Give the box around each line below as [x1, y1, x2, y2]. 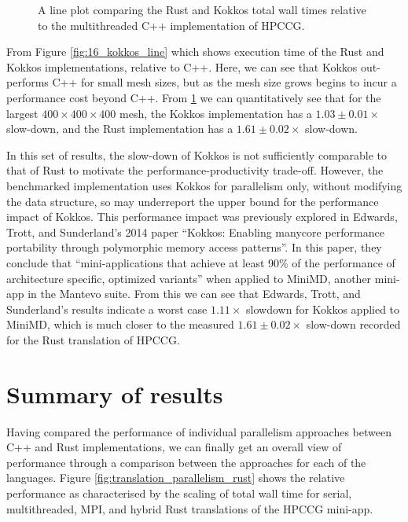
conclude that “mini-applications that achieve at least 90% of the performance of [6, 254, 395, 270]
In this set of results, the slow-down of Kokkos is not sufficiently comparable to [6, 146, 388, 163]
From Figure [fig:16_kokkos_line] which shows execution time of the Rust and [6, 43, 384, 60]
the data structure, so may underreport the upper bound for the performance [6, 193, 379, 209]
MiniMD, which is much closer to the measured [6, 316, 234, 333]
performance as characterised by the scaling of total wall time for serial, [6, 484, 352, 501]
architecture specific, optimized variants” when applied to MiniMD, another [6, 270, 372, 286]
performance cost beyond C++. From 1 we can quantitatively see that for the [6, 89, 381, 105]
